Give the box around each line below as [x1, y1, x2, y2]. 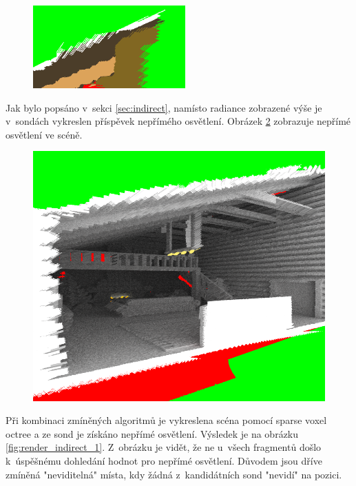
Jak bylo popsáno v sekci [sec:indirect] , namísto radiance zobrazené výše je [6, 100, 322, 114]
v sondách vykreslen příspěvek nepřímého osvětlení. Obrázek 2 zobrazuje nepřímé [6, 114, 351, 128]
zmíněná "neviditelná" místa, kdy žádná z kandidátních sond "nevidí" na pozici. [6, 467, 342, 481]
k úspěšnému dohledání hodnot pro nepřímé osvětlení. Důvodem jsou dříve [6, 454, 322, 468]
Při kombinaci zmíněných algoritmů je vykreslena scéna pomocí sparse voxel [6, 413, 327, 427]
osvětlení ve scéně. [6, 127, 83, 141]
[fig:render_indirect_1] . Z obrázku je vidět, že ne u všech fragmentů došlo [6, 440, 322, 454]
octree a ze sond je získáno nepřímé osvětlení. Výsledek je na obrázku [6, 426, 299, 441]
